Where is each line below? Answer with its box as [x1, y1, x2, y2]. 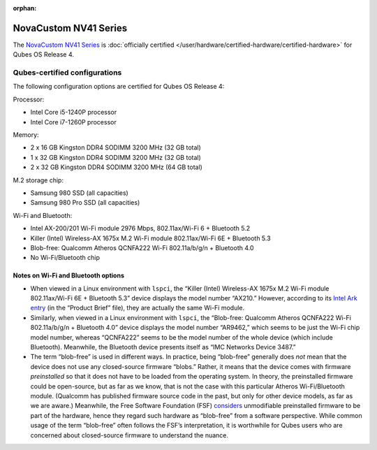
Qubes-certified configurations [13, 68, 122, 78]
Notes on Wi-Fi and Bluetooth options [13, 271, 125, 280]
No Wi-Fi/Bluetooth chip [30, 254, 101, 262]
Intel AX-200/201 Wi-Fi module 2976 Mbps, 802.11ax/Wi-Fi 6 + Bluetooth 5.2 [30, 224, 251, 233]
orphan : [13, 4, 37, 12]
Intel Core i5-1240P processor [30, 108, 117, 117]
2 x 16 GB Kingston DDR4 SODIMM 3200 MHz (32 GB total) [30, 143, 202, 152]
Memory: [13, 131, 39, 139]
